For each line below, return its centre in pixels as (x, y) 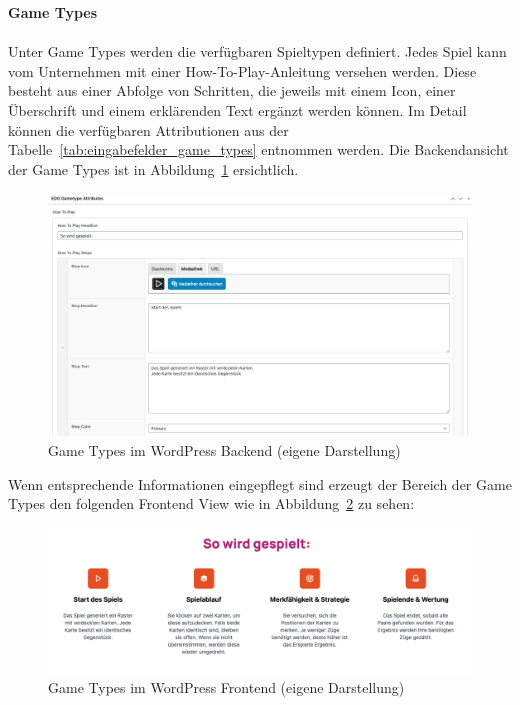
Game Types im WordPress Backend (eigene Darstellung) (224, 449)
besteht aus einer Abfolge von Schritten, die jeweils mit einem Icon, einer (232, 90)
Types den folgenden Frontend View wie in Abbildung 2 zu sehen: (211, 503)
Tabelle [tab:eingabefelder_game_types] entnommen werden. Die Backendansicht (258, 149)
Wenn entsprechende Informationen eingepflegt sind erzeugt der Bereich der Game (260, 483)
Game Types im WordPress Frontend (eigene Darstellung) (226, 687)
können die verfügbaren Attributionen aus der (148, 129)
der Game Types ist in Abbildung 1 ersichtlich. (153, 168)
